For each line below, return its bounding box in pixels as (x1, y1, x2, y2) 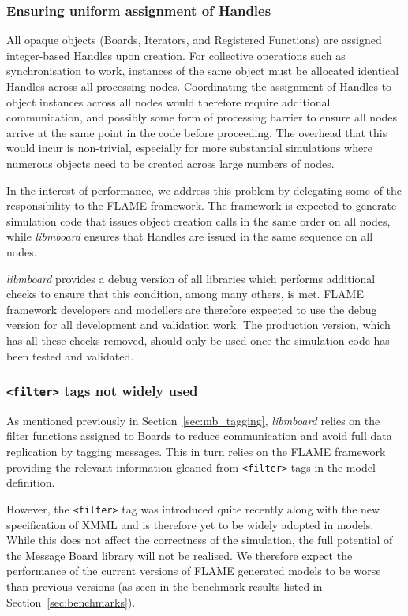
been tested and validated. (6, 347, 134, 364)
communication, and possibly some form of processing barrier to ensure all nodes (6, 109, 398, 125)
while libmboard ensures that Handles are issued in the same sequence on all (6, 228, 373, 245)
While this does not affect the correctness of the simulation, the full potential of (6, 532, 393, 548)
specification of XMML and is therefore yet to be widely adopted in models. (6, 516, 374, 532)
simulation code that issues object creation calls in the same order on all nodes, (6, 212, 391, 229)
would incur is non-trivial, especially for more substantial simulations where (6, 140, 372, 156)
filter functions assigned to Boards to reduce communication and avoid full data (6, 427, 392, 444)
